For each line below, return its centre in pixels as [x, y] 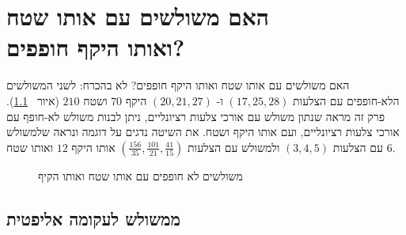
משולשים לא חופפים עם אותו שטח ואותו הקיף [140, 175]
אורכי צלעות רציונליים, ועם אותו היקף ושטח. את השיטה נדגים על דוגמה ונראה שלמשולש [203, 132]
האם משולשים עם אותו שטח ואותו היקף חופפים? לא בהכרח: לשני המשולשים [178, 85]
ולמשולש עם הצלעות [234, 147]
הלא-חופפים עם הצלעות [346, 100]
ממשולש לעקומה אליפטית [93, 218]
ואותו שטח [30, 147]
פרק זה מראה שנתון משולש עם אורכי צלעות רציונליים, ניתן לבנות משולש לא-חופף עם [196, 116]
